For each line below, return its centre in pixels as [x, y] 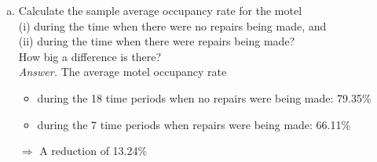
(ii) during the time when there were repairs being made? [157, 41]
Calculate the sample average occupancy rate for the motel [160, 10]
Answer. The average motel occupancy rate [123, 72]
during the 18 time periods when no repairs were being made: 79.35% [204, 97]
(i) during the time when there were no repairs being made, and [172, 25]
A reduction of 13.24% [93, 151]
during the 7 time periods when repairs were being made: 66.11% [194, 124]
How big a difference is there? [90, 56]
